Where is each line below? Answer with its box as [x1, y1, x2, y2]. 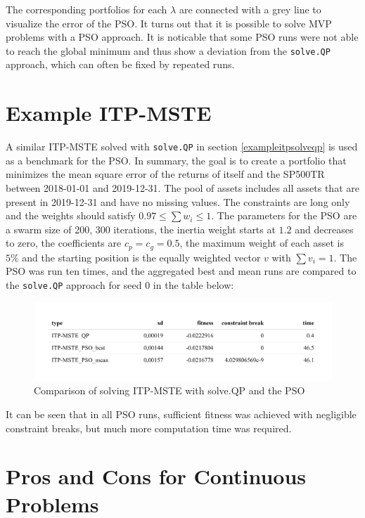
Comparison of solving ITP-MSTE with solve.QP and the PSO [34, 383, 305, 398]
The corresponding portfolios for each [6, 2, 167, 16]
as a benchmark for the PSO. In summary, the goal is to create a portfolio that [6, 153, 347, 167]
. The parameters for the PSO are [211, 208, 357, 223]
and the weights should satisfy [6, 208, 136, 223]
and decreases [295, 221, 354, 236]
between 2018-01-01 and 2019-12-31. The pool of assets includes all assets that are [6, 181, 359, 195]
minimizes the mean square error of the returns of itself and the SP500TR [6, 167, 325, 181]
